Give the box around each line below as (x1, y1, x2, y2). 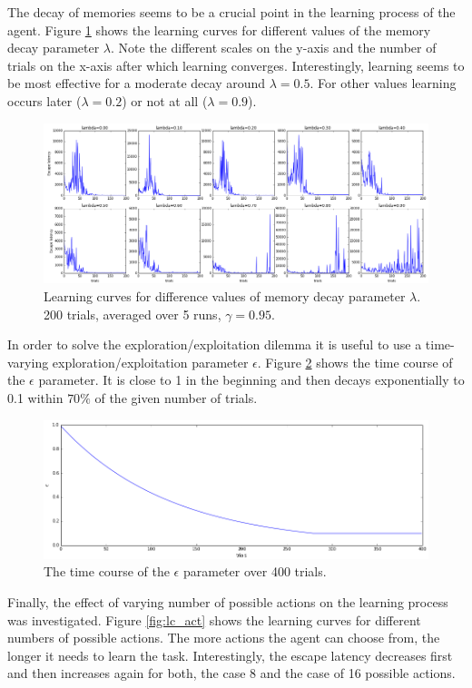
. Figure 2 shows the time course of (257, 352, 453, 371)
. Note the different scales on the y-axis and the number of (111, 38, 437, 57)
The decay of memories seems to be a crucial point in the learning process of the (7, 3, 456, 21)
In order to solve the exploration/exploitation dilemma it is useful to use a (7, 335, 422, 354)
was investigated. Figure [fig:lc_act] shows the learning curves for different (7, 610, 421, 629)
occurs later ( (7, 91, 82, 110)
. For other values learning (310, 74, 457, 93)
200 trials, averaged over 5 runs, (44, 304, 221, 323)
